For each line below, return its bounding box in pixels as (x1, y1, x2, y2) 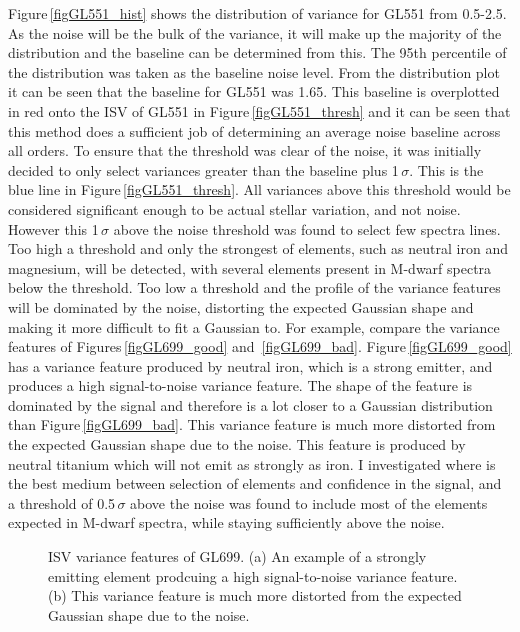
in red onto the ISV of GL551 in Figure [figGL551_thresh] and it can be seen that (8, 100, 511, 121)
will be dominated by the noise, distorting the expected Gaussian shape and (8, 296, 474, 317)
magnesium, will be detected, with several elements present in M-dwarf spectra (8, 257, 492, 278)
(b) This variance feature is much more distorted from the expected (48, 585, 462, 606)
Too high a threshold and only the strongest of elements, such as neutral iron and (8, 238, 508, 259)
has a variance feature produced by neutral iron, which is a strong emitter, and (8, 355, 493, 376)
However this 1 (8, 218, 99, 239)
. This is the (409, 159, 484, 180)
